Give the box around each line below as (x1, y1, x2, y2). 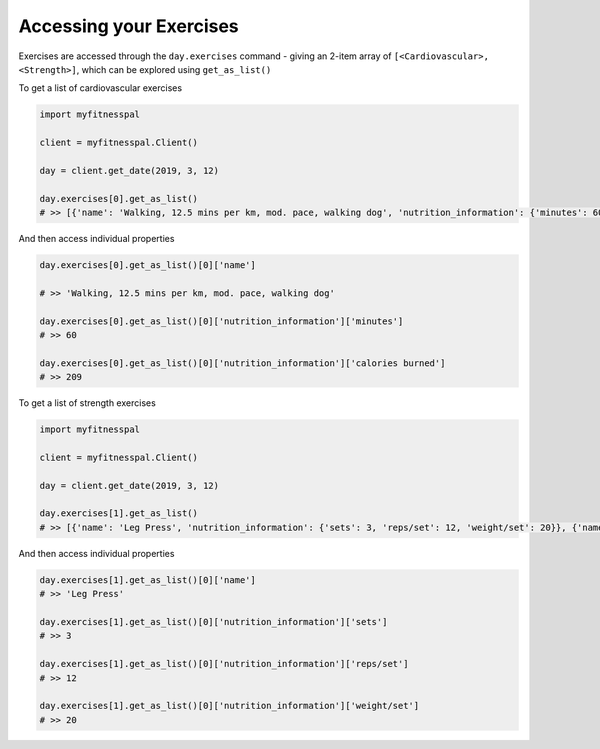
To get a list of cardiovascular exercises (18, 82, 183, 94)
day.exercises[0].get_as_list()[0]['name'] (39, 260, 257, 271)
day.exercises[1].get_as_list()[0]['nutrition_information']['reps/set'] (39, 658, 409, 670)
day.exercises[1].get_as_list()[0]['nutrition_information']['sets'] (39, 616, 388, 627)
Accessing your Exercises (18, 15, 239, 37)
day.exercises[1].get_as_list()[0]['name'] (39, 574, 257, 585)
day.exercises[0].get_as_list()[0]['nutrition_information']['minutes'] (39, 315, 404, 327)
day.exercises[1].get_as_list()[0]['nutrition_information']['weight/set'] (39, 700, 420, 712)
